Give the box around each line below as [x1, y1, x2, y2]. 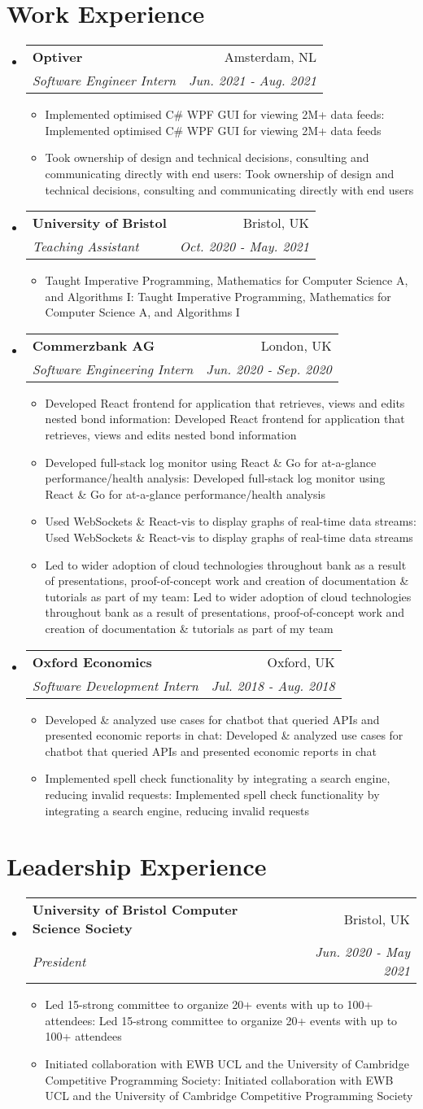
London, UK [260, 335, 332, 355]
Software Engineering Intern [32, 359, 194, 378]
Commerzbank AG [32, 335, 155, 355]
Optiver [32, 47, 83, 67]
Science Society [32, 919, 133, 938]
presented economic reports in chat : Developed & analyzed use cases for [45, 727, 403, 744]
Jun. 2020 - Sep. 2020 [206, 359, 332, 378]
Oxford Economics [32, 652, 152, 671]
